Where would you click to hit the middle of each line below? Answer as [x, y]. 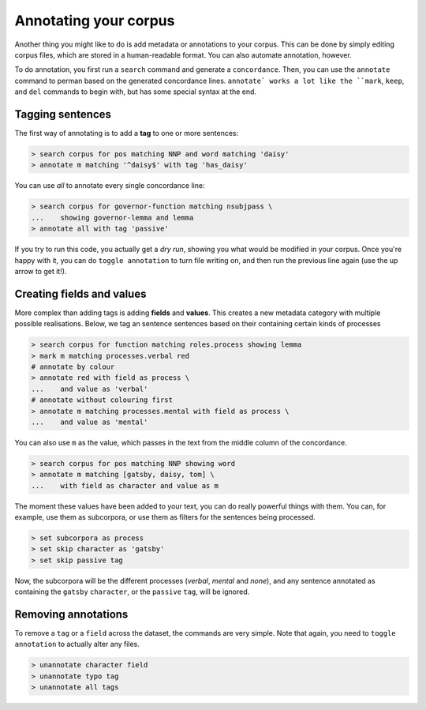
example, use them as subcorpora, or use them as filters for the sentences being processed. [165, 517]
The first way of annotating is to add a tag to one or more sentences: [127, 133]
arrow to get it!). [41, 271]
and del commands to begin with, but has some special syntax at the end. [135, 92]
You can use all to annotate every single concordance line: [110, 186]
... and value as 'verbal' [90, 389]
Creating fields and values [80, 293]
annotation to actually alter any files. [77, 644]
